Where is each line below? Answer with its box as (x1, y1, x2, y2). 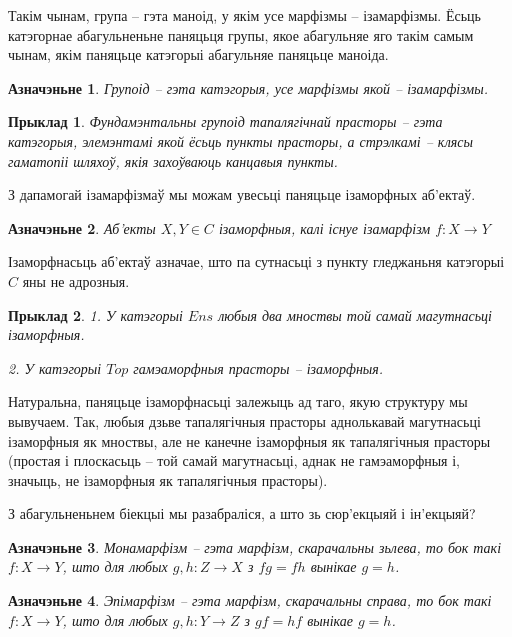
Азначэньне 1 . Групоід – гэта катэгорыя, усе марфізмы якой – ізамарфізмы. (8, 77, 489, 98)
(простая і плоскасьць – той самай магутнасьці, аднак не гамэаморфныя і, (8, 450, 460, 471)
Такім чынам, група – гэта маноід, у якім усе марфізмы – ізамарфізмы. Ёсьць (8, 5, 481, 25)
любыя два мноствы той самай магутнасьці (218, 304, 492, 325)
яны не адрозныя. (22, 270, 130, 291)
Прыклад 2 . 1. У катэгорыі (8, 304, 183, 325)
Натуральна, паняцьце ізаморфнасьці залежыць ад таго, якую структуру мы (8, 391, 468, 412)
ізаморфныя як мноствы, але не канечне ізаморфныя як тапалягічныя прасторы (8, 430, 491, 451)
